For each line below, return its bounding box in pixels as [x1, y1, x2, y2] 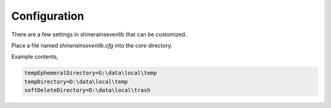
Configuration [11, 9, 85, 23]
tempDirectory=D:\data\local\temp [24, 78, 128, 85]
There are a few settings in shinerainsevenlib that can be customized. [11, 31, 187, 38]
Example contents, [11, 53, 58, 61]
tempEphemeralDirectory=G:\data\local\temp [24, 69, 158, 77]
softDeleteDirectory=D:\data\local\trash [24, 87, 151, 94]
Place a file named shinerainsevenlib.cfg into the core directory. [11, 42, 173, 49]
